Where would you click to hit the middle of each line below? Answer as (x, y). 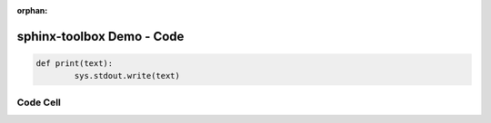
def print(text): (75, 63)
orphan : (32, 10)
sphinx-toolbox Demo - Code (100, 36)
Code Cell (39, 102)
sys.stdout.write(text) (127, 76)
